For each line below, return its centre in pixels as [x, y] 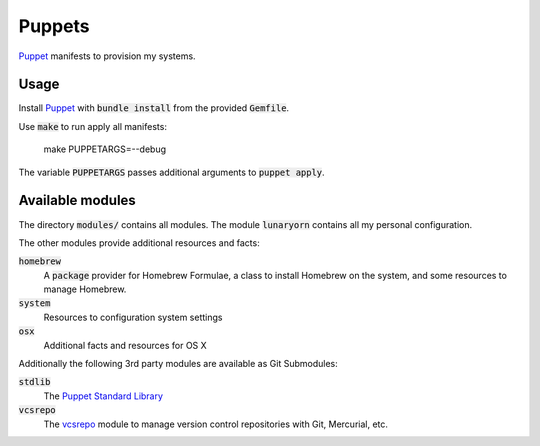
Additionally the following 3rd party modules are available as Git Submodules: [178, 364]
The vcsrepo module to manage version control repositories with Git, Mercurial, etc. [216, 424]
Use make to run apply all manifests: [92, 126]
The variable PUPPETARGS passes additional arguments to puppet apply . [171, 172]
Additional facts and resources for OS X [125, 345]
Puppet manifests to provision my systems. [107, 56]
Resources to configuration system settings [133, 317]
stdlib [34, 382]
